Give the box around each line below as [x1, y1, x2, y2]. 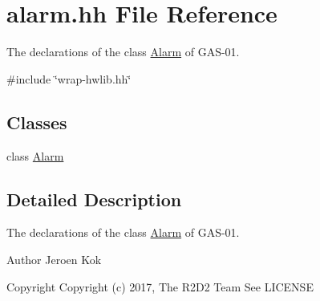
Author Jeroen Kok [6, 250, 102, 267]
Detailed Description [6, 186, 182, 211]
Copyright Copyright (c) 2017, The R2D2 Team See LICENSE [6, 278, 314, 295]
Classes [6, 109, 67, 134]
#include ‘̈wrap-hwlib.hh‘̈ [6, 70, 132, 87]
